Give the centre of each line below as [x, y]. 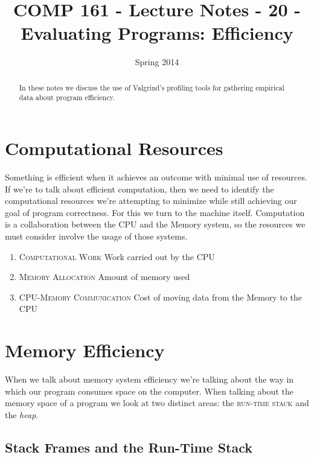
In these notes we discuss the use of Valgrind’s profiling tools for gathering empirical [152, 87]
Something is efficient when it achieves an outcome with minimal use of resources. [156, 177]
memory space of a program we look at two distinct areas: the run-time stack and [157, 403]
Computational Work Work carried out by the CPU [117, 256]
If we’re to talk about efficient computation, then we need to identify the [139, 189]
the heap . [22, 414]
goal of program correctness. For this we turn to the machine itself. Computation [155, 212]
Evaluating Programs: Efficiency [157, 33]
